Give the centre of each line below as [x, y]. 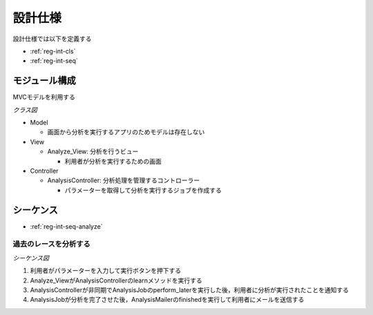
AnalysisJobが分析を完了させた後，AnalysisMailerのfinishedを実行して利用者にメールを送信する [167, 300]
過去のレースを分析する [52, 244]
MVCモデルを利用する [44, 97]
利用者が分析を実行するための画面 [113, 161]
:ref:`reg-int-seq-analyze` [66, 226]
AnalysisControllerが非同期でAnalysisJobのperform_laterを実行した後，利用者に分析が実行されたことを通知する [189, 289]
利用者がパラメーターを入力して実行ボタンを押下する [106, 271]
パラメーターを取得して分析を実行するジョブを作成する [143, 190]
